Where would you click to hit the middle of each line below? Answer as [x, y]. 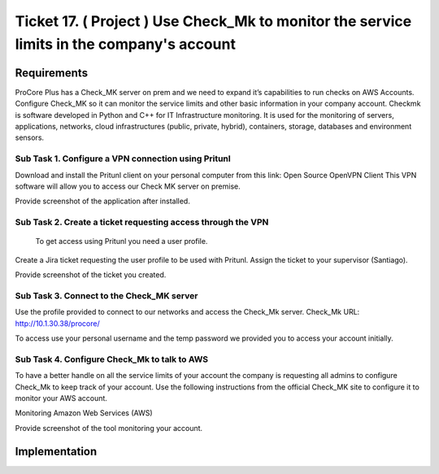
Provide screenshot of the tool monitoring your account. [109, 428]
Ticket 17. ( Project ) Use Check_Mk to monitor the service [213, 21]
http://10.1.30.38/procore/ [58, 323]
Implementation [56, 451]
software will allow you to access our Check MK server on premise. [128, 186]
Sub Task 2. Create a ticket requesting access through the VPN [142, 222]
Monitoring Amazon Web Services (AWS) [84, 413]
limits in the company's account [125, 44]
